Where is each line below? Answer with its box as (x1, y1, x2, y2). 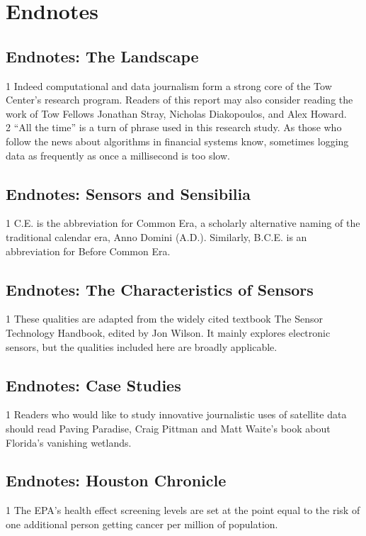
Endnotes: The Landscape (6, 45, 199, 67)
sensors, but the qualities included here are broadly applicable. (6, 339, 278, 354)
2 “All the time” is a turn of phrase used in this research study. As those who (6, 120, 342, 135)
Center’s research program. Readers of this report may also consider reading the (6, 92, 353, 107)
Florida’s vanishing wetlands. (6, 435, 132, 450)
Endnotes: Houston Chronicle (6, 469, 227, 491)
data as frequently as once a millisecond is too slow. (6, 147, 230, 162)
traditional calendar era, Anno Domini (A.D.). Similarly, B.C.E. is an (6, 229, 307, 244)
